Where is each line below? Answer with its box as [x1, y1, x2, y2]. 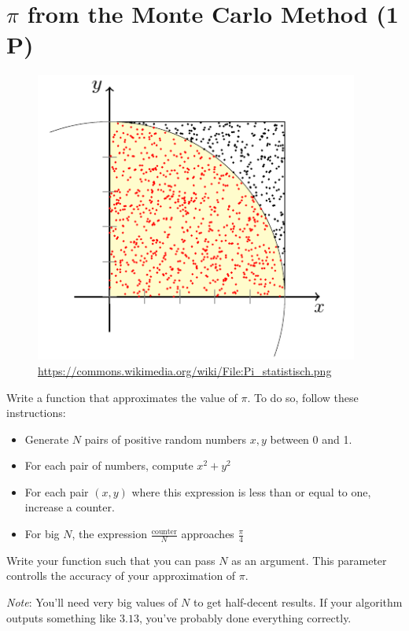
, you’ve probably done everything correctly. [138, 609, 352, 625]
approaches [181, 526, 234, 542]
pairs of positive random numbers [84, 430, 247, 447]
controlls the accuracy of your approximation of [6, 567, 236, 584]
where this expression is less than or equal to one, [131, 483, 371, 500]
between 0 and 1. [270, 430, 352, 447]
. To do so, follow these [247, 389, 359, 405]
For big [24, 526, 60, 542]
